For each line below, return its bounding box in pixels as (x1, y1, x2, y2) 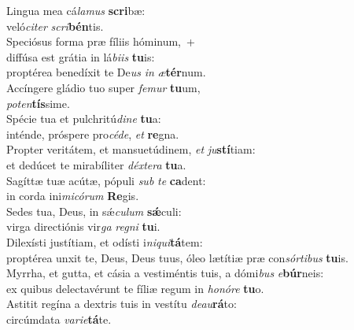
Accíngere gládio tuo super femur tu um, (6, 79, 201, 95)
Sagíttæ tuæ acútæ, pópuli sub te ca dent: (6, 172, 206, 188)
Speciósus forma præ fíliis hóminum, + (6, 33, 195, 50)
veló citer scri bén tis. (6, 17, 104, 34)
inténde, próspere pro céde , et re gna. (6, 125, 179, 142)
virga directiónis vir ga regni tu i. (6, 218, 160, 235)
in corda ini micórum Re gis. (6, 187, 139, 204)
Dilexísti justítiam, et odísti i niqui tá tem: (6, 233, 203, 250)
